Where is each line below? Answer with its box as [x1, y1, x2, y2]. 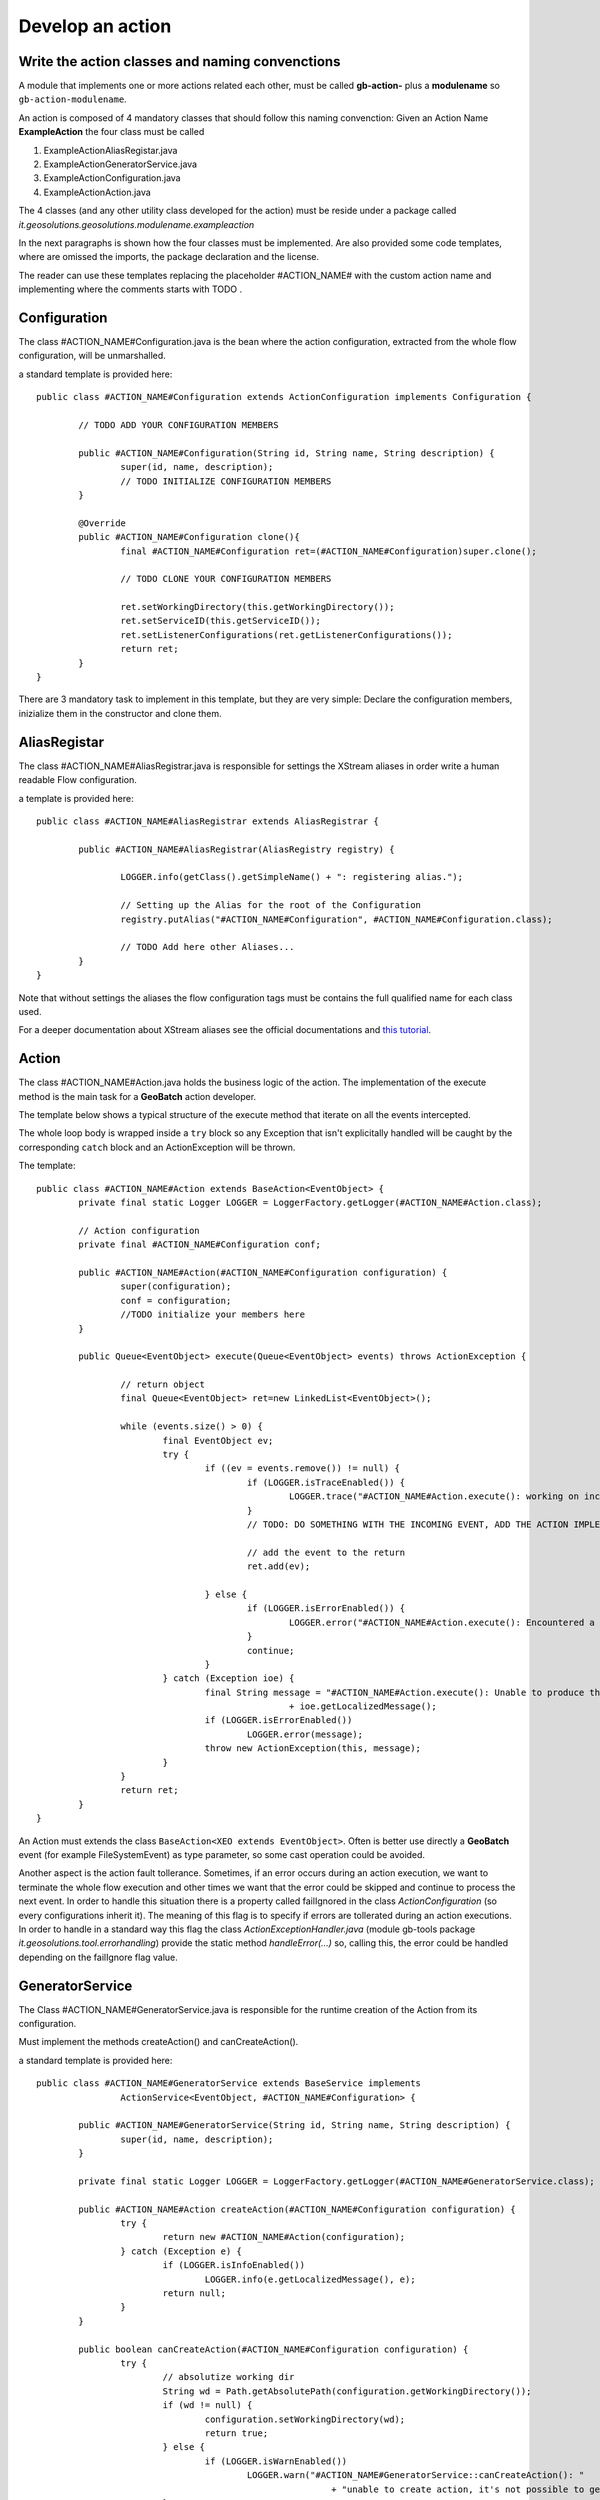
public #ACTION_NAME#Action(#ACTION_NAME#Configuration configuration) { [78, 1266, 448, 1278]
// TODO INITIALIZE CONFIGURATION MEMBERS [120, 475, 332, 487]
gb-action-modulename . [18, 93, 127, 105]
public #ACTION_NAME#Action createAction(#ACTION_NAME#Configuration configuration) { [78, 2203, 517, 2215]
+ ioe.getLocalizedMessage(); [288, 1701, 437, 1712]
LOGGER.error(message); [246, 1728, 364, 1740]
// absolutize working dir [162, 2371, 295, 2383]
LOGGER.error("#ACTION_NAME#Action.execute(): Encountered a [288, 1616, 595, 1628]
